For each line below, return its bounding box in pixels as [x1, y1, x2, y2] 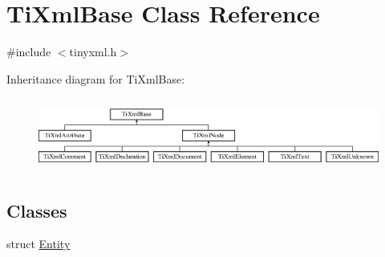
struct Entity [6, 235, 71, 252]
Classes [6, 198, 67, 222]
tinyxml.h [69, 43, 117, 60]
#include [6, 43, 51, 60]
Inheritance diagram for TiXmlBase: [6, 70, 185, 87]
